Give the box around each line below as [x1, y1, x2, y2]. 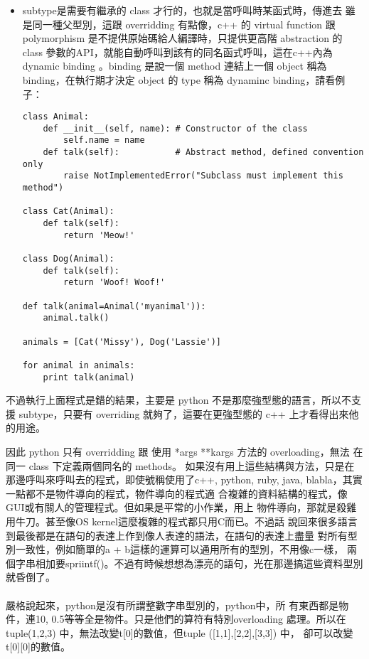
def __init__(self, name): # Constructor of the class [43, 123, 308, 134]
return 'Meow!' [63, 230, 135, 240]
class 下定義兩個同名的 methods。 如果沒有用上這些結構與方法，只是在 [28, 458, 355, 473]
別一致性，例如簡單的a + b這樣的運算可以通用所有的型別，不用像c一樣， [6, 542, 344, 557]
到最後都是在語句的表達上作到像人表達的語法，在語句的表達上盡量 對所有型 [6, 527, 358, 542]
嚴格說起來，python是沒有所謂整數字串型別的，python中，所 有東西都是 [6, 597, 339, 612]
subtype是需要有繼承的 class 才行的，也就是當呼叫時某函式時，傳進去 [22, 3, 343, 17]
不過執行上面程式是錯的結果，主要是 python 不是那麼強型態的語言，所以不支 [6, 392, 362, 407]
